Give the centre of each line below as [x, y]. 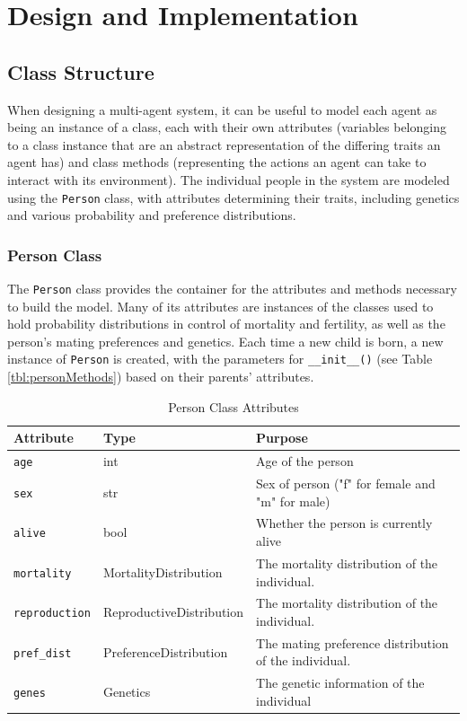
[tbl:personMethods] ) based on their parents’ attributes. [161, 377]
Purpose [282, 438]
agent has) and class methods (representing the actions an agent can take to [217, 162]
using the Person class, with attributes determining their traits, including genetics [233, 197]
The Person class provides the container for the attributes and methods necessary [233, 289]
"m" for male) [293, 501]
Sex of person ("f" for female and [346, 484]
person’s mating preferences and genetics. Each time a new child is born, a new [225, 341]
